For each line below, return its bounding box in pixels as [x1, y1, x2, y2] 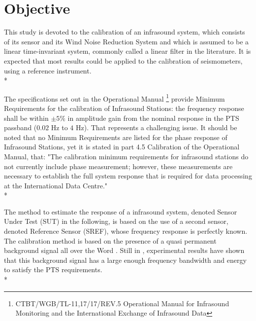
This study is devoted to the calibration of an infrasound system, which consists [4, 27, 245, 37]
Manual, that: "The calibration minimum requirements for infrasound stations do [4, 151, 249, 161]
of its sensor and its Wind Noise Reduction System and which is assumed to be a [4, 36, 249, 46]
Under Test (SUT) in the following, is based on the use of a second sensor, [4, 216, 228, 226]
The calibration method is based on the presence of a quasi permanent [4, 235, 217, 246]
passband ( [4, 122, 37, 133]
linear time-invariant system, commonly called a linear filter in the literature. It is [4, 46, 251, 56]
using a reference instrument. [4, 65, 92, 75]
